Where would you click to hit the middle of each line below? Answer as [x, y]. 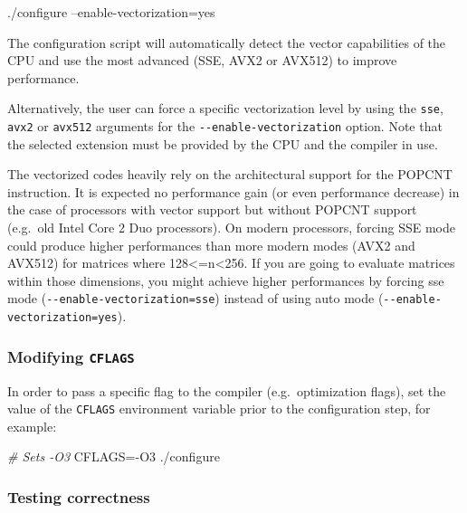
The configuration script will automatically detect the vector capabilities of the [227, 42]
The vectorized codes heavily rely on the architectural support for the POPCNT [230, 174]
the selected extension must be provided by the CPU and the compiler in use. [223, 143]
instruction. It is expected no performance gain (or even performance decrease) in [233, 191]
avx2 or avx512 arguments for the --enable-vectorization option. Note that [225, 126]
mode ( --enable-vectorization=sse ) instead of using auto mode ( [195, 298]
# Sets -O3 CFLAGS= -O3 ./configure [114, 456]
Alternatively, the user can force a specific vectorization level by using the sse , [225, 108]
